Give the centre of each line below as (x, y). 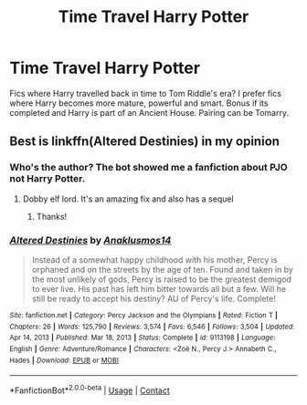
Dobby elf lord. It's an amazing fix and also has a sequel (128, 199)
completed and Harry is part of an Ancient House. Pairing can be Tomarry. (149, 112)
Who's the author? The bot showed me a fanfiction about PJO (148, 168)
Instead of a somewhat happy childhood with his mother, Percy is (154, 260)
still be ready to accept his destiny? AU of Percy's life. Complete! (153, 298)
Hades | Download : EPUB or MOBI (64, 360)
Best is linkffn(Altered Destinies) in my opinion (145, 142)
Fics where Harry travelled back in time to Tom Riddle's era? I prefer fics (145, 93)
